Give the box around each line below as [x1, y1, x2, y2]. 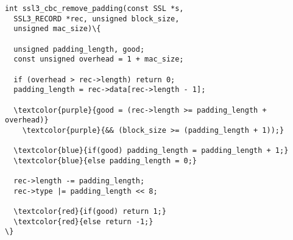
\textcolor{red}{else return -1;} [13, 217, 154, 226]
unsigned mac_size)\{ [13, 24, 101, 34]
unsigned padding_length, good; [13, 44, 145, 54]
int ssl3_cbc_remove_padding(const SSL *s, [5, 4, 184, 13]
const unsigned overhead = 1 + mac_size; [13, 55, 184, 64]
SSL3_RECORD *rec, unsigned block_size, [13, 14, 180, 23]
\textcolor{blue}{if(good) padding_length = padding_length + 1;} [13, 146, 289, 155]
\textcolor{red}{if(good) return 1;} [13, 207, 166, 216]
